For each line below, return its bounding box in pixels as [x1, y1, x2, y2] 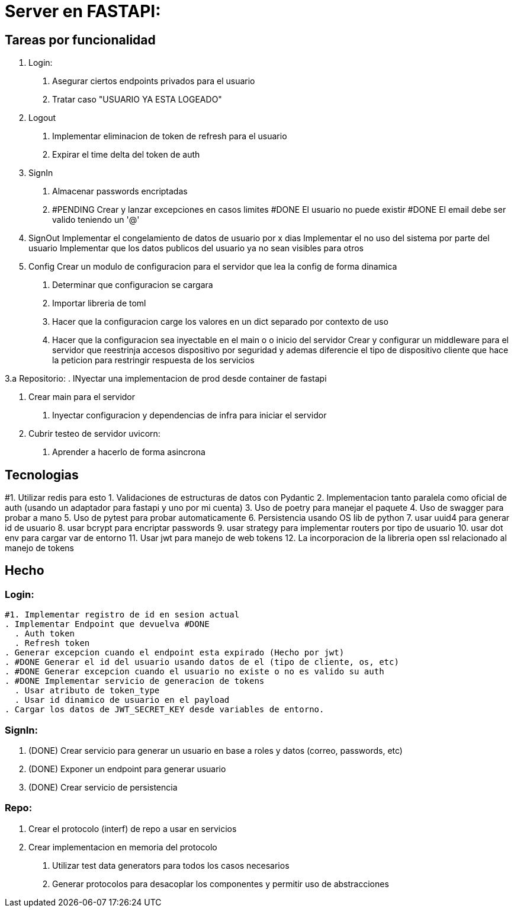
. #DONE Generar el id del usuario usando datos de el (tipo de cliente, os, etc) [5, 657, 399, 667]
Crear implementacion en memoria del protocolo [28, 841, 217, 852]
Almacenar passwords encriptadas [52, 186, 188, 197]
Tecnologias [5, 467, 79, 482]
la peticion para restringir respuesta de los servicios [52, 355, 255, 366]
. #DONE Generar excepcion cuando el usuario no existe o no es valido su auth [5, 667, 384, 677]
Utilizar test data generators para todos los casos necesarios [52, 860, 290, 871]
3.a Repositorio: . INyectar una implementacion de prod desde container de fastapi [5, 373, 327, 384]
